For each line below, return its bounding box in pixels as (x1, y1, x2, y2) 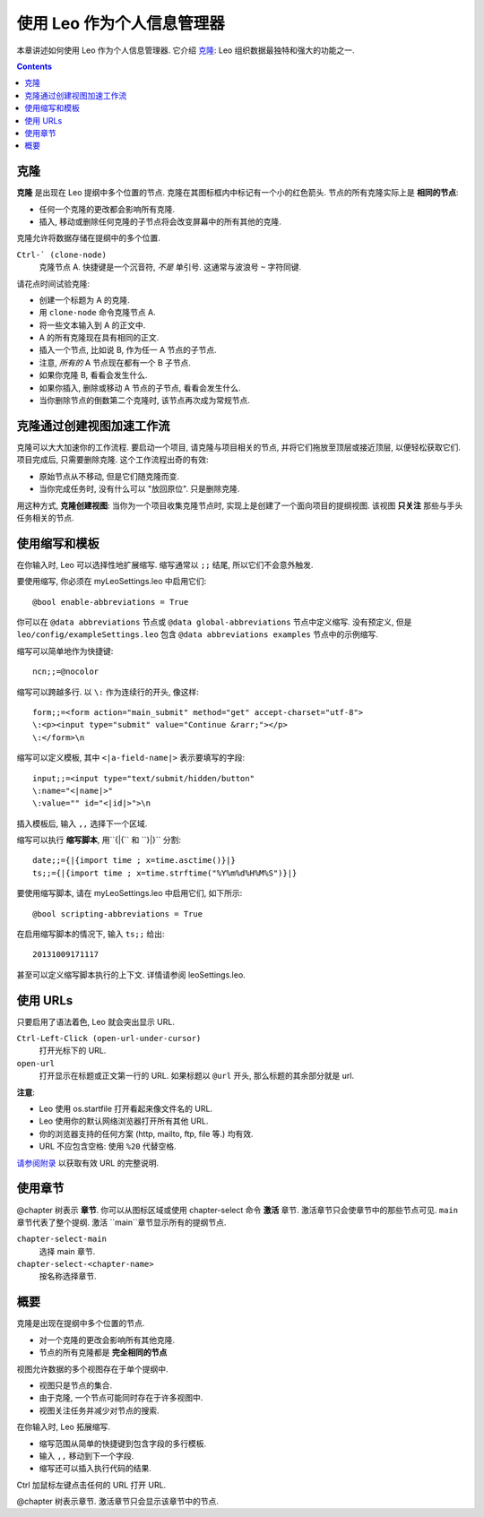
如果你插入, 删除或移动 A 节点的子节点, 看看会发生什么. (39, 382, 241, 393)
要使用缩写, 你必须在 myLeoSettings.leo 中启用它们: (16, 576, 207, 587)
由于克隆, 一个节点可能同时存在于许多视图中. (39, 1392, 203, 1403)
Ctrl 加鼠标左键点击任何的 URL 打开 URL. (16, 1479, 167, 1490)
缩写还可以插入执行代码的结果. (39, 1463, 152, 1474)
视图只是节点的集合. (39, 1380, 113, 1391)
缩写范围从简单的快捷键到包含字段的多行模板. (39, 1438, 207, 1449)
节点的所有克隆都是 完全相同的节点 (39, 1347, 168, 1358)
